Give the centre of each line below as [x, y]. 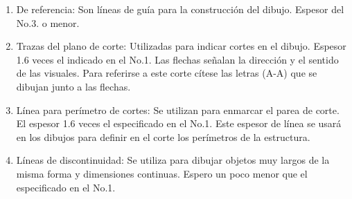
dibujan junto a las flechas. [73, 86]
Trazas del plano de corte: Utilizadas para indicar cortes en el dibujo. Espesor [181, 46]
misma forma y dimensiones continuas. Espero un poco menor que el [162, 173]
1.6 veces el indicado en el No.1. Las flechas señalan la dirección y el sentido [177, 59]
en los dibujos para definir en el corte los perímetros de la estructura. [163, 136]
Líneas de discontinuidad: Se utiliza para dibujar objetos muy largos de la [173, 160]
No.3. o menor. [48, 22]
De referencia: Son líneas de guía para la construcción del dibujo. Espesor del [180, 9]
